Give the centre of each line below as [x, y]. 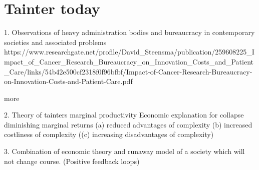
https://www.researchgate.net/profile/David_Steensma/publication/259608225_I [129, 52]
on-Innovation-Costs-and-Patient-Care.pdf [68, 81]
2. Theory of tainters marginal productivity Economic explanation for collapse [124, 115]
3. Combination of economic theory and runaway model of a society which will [124, 151]
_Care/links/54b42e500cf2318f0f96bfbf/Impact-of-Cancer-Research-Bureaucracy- [128, 71]
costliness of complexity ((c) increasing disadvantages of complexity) [109, 134]
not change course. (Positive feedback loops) [72, 161]
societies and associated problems [55, 42]
